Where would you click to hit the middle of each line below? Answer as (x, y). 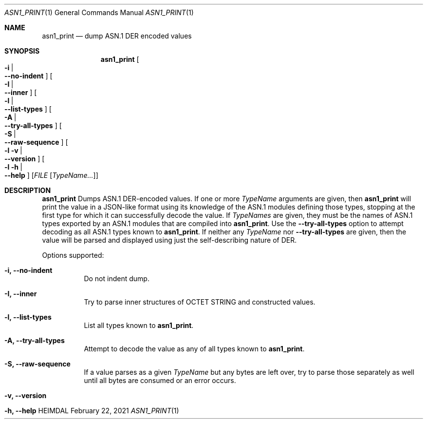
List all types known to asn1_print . (139, 325)
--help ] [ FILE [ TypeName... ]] (51, 175)
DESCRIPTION (28, 190)
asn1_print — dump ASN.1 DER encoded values (117, 36)
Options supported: (73, 255)
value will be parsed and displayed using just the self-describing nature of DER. (169, 240)
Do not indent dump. (117, 279)
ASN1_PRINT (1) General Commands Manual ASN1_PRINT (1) (99, 12)
